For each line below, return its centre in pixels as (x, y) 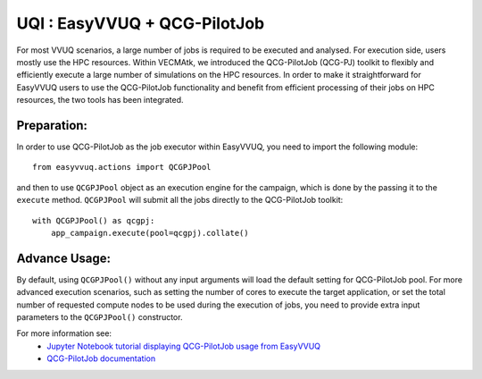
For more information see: (64, 333)
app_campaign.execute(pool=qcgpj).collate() (150, 233)
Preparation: (52, 125)
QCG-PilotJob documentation (101, 358)
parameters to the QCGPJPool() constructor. (100, 317)
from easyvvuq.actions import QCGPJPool (122, 167)
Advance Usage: (64, 258)
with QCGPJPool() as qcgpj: (94, 220)
